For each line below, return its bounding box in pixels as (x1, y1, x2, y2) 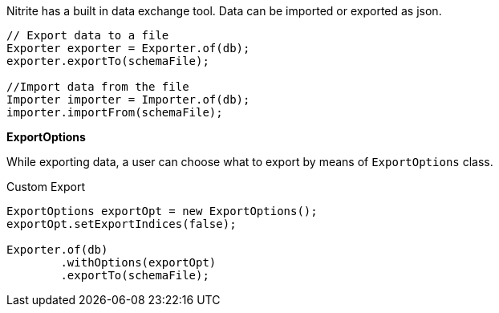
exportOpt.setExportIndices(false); (6, 217, 237, 230)
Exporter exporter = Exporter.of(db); (6, 42, 250, 55)
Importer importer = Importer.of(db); (6, 93, 250, 106)
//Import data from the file (6, 80, 189, 93)
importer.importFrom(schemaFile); (6, 106, 223, 119)
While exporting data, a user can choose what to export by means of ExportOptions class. (6, 155, 493, 169)
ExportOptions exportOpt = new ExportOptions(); (6, 205, 318, 217)
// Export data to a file (6, 29, 169, 42)
